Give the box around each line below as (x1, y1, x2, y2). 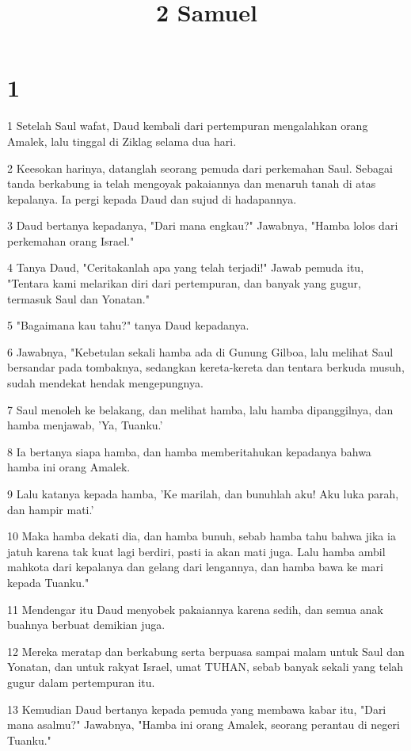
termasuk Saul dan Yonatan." (7, 290, 150, 307)
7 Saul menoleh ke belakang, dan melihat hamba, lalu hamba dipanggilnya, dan (7, 401, 394, 417)
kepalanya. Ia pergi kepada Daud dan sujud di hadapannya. (7, 190, 297, 207)
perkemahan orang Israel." (7, 232, 135, 249)
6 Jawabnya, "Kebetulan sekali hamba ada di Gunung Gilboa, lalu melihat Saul (7, 343, 394, 360)
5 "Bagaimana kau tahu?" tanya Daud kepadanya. (7, 317, 249, 334)
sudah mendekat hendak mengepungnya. (7, 375, 204, 391)
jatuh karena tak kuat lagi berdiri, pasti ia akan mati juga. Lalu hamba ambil (7, 543, 386, 559)
